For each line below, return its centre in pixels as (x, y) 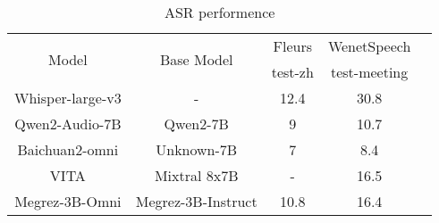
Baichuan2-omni (68, 149)
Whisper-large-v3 (68, 98)
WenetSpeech (369, 46)
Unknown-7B (197, 149)
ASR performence (219, 12)
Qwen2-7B (196, 124)
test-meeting (369, 72)
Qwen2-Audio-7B (68, 124)
